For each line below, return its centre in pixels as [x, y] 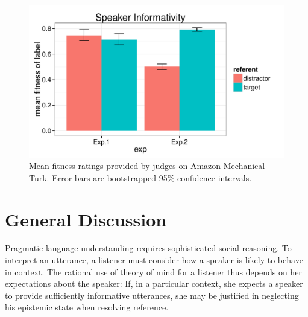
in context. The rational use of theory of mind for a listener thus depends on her [153, 271]
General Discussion [86, 219]
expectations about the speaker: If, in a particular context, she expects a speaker [154, 283]
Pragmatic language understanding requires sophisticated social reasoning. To [148, 248]
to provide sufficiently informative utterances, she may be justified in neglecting [152, 295]
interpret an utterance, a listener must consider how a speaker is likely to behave [154, 260]
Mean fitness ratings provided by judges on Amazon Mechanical [147, 166]
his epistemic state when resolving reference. [87, 307]
